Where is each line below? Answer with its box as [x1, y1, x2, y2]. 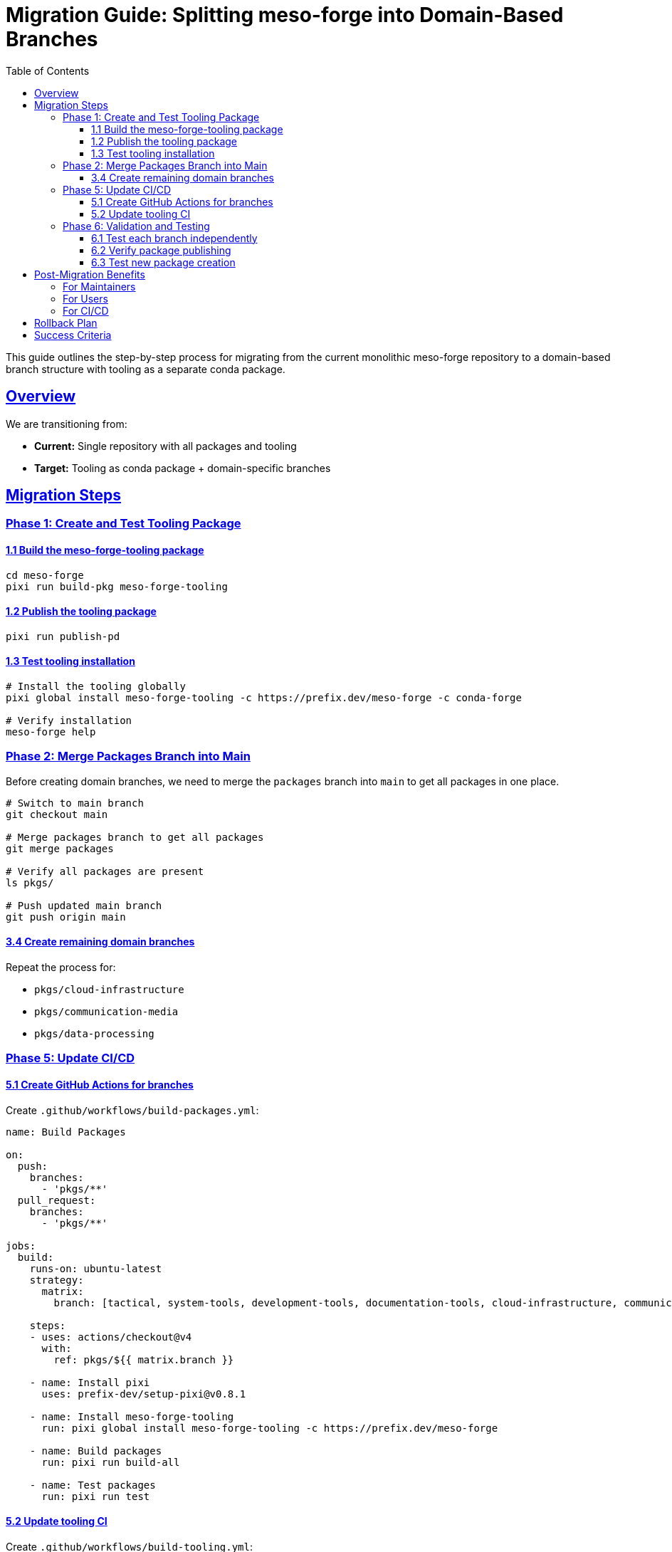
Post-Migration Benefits [34, 268, 145, 280]
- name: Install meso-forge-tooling [29, 1410, 234, 1422]
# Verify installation [6, 715, 132, 727]
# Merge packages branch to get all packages [6, 831, 264, 843]
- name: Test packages [29, 1479, 156, 1491]
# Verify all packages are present [6, 865, 204, 877]
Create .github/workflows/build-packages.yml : [6, 1103, 259, 1116]
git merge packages [6, 842, 114, 854]
